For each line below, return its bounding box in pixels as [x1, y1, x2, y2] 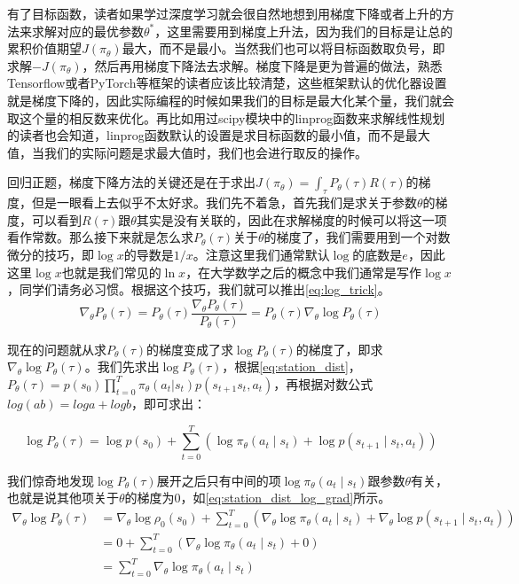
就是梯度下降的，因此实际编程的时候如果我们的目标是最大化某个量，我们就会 [7, 90, 454, 109]
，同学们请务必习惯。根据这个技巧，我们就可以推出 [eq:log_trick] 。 [7, 280, 390, 299]
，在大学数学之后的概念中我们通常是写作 [185, 262, 422, 281]
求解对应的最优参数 [31, 21, 144, 40]
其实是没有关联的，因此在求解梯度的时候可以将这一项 [136, 210, 447, 229]
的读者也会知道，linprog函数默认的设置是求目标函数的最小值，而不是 [7, 126, 405, 144]
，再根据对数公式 [273, 374, 374, 393]
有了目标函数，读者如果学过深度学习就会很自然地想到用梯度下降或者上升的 [7, 4, 442, 22]
